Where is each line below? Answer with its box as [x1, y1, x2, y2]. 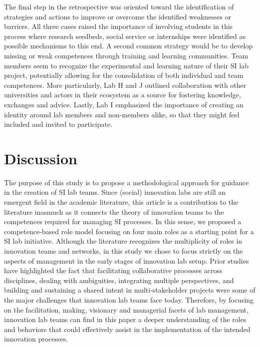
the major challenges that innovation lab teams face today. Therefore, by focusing [4, 294, 254, 305]
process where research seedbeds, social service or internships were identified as [4, 30, 246, 41]
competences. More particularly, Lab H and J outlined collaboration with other [4, 79, 247, 90]
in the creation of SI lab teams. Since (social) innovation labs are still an [4, 187, 226, 197]
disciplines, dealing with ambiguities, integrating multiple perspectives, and [4, 275, 234, 285]
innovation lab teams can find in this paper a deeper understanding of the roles [4, 314, 247, 325]
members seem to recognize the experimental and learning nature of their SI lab [4, 60, 249, 70]
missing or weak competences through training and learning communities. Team [4, 50, 249, 60]
